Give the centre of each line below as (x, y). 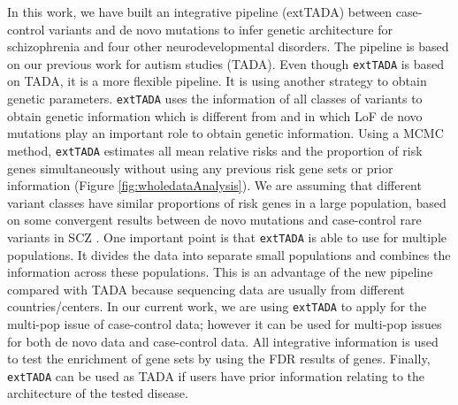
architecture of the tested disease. (98, 393)
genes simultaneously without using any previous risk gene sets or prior (200, 168)
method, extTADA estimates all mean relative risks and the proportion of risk (215, 150)
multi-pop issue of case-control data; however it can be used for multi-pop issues (225, 324)
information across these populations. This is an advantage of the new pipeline (220, 272)
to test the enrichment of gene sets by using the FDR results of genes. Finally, (219, 359)
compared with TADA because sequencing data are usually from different (206, 289)
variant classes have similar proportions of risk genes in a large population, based (227, 202)
